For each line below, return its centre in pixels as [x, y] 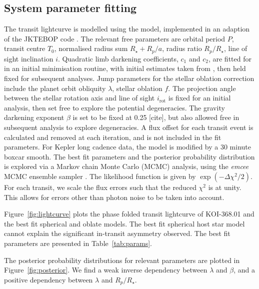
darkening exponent [34, 117]
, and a [244, 270]
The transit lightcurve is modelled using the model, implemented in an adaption [127, 29]
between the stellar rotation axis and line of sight [79, 98]
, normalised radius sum [91, 48]
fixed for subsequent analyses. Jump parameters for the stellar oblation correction [129, 78]
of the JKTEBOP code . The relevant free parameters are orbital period [115, 38]
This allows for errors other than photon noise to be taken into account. [114, 197]
